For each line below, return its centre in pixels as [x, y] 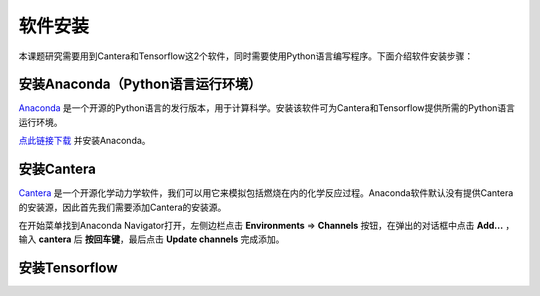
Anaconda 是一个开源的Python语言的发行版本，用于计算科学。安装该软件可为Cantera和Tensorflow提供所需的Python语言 [266, 108]
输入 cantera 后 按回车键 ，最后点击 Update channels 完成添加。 [151, 239]
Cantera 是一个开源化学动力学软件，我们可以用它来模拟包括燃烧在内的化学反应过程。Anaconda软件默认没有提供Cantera [266, 193]
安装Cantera [57, 169]
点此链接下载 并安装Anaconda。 [84, 141]
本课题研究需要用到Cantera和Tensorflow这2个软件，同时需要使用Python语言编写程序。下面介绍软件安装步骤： [246, 56]
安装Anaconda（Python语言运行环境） [140, 84]
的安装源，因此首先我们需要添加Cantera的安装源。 [122, 207]
